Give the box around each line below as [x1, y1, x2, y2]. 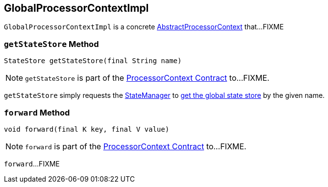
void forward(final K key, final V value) [4, 125, 170, 133]
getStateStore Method [4, 39, 99, 49]
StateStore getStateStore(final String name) [4, 57, 182, 65]
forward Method [4, 107, 70, 117]
